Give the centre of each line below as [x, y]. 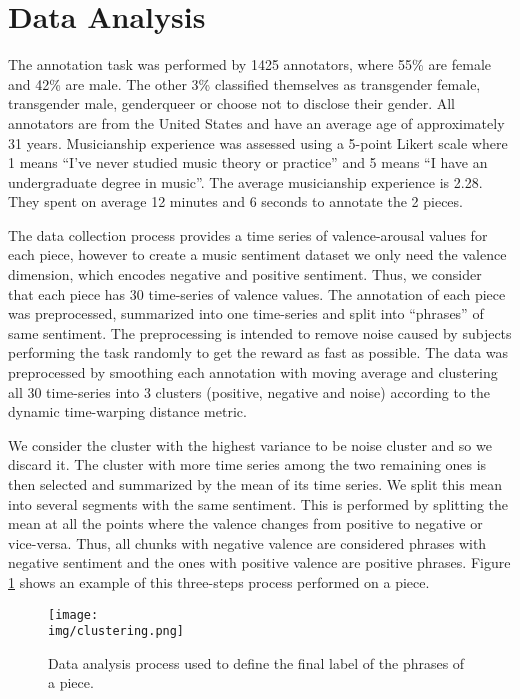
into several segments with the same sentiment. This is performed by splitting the [258, 503]
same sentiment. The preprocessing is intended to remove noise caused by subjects [260, 332]
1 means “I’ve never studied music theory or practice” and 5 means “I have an [248, 162]
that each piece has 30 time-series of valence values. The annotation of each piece [257, 293]
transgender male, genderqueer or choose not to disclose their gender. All [232, 103]
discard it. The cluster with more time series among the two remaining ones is [247, 464]
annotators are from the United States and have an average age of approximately [256, 122]
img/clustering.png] [116, 631]
